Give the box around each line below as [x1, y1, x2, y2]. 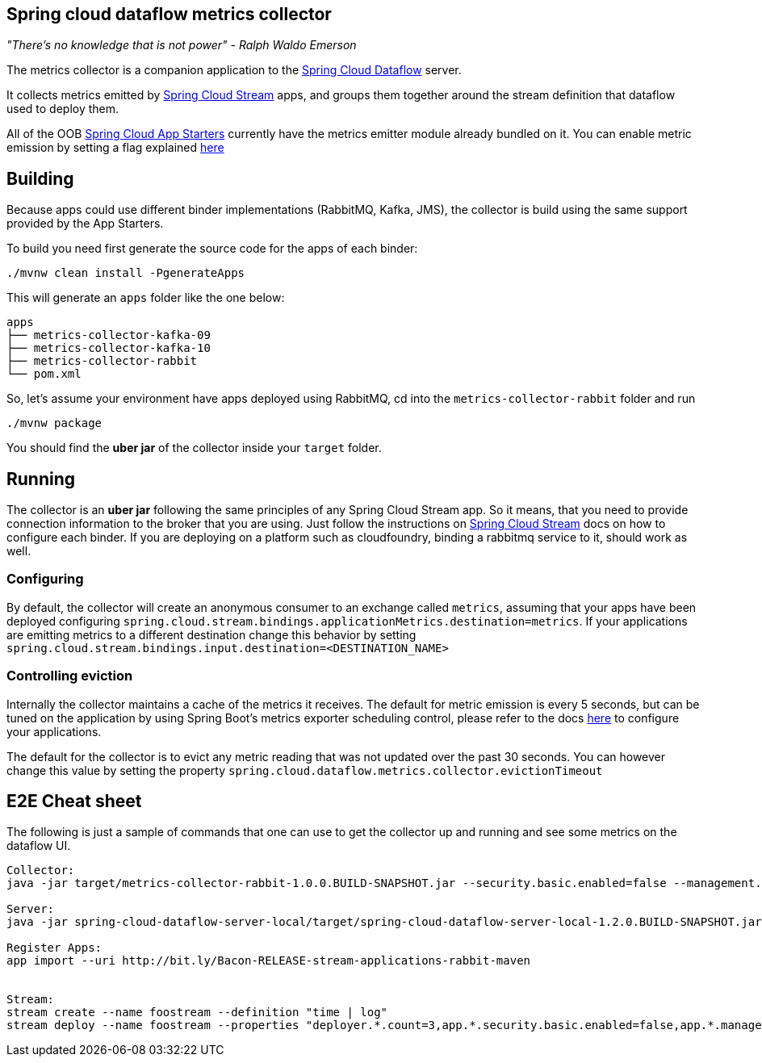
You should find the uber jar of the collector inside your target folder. [6, 441, 382, 455]
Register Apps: [6, 941, 103, 955]
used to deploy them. [6, 102, 119, 116]
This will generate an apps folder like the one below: [6, 291, 285, 305]
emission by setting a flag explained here [6, 140, 224, 155]
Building [6, 168, 74, 189]
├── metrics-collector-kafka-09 [6, 329, 211, 342]
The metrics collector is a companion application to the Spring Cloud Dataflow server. [6, 63, 462, 77]
